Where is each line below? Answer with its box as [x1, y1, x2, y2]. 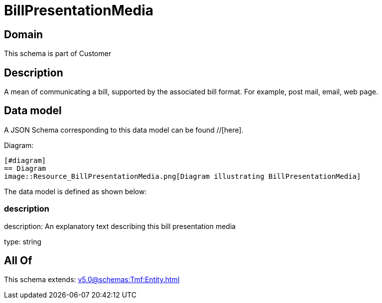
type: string [4, 237, 42, 246]
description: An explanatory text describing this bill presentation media [4, 222, 236, 230]
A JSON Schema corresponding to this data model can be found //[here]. [4, 125, 244, 134]
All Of [4, 254, 32, 267]
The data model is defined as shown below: [4, 187, 147, 196]
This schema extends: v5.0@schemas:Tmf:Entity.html [4, 275, 180, 284]
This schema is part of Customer [4, 49, 112, 58]
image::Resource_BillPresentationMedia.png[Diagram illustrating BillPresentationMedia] [4, 172, 361, 180]
